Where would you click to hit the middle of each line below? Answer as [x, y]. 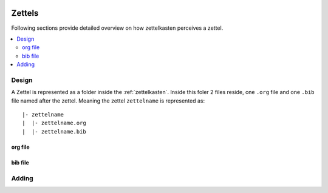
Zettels [25, 13]
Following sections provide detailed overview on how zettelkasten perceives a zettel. [117, 28]
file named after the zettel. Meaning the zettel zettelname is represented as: [108, 101]
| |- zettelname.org [54, 123]
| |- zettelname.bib [54, 131]
